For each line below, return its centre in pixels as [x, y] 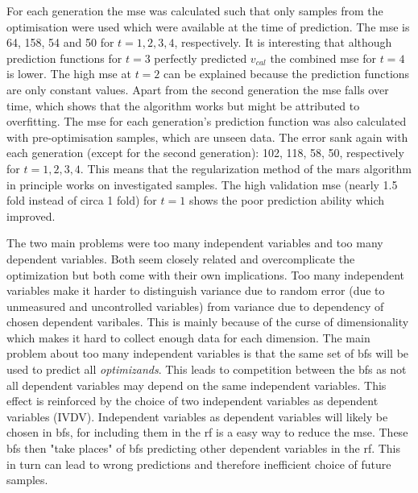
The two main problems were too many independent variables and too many [195, 243]
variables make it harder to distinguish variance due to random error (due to [196, 290]
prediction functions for [64, 58]
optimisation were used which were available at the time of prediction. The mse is [208, 26]
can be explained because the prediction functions [287, 74]
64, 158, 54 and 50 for [60, 42]
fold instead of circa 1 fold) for [82, 200]
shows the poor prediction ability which [287, 200]
